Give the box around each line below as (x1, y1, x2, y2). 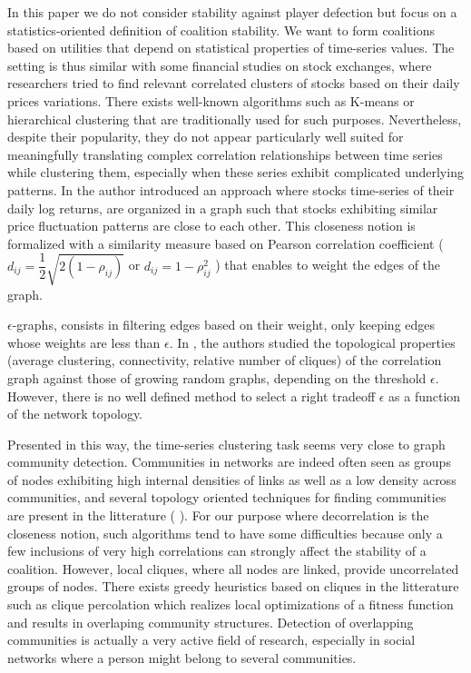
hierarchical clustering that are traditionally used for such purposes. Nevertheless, (7, 109, 462, 128)
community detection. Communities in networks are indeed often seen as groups (7, 452, 451, 471)
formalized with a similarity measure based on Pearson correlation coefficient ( (7, 233, 444, 252)
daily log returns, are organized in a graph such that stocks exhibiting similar (7, 198, 438, 217)
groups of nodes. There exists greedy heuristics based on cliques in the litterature (7, 577, 459, 596)
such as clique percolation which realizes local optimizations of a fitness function (7, 595, 454, 614)
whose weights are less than (7, 332, 161, 351)
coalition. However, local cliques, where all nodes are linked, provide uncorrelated (7, 559, 459, 578)
